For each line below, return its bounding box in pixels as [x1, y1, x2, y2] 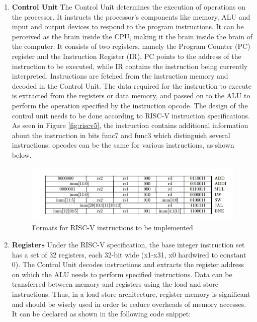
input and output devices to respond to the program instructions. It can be [12, 21, 244, 32]
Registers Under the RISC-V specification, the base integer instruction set [12, 239, 245, 250]
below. [12, 149, 32, 160]
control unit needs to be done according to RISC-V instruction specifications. [12, 110, 250, 120]
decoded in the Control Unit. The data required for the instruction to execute [12, 80, 252, 91]
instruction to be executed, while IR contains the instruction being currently [12, 60, 248, 71]
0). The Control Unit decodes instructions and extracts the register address [12, 259, 244, 270]
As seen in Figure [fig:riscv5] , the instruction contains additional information [12, 120, 248, 131]
